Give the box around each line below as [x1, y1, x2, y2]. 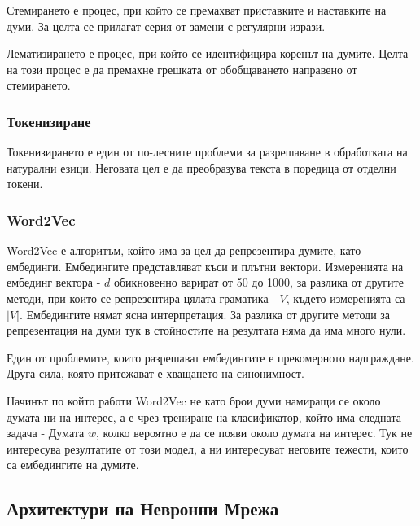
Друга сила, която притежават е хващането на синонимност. [7, 365, 304, 382]
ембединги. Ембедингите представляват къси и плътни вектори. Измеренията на [7, 257, 404, 274]
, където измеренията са [286, 289, 405, 306]
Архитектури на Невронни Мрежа [7, 496, 279, 521]
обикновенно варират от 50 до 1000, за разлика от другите [113, 274, 404, 291]
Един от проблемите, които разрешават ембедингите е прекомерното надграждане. [7, 348, 414, 366]
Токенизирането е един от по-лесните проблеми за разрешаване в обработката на [7, 143, 408, 160]
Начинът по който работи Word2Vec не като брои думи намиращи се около [7, 392, 381, 409]
